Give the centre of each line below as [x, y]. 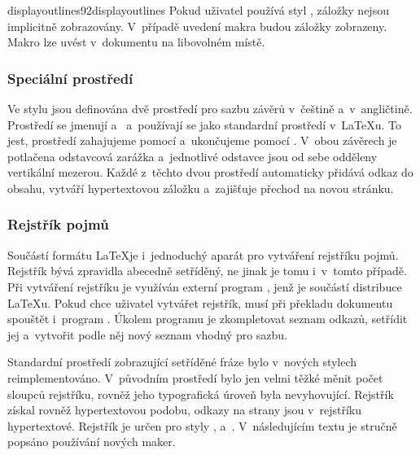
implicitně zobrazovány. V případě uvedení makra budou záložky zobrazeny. [197, 26]
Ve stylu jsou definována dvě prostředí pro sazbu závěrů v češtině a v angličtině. [210, 108]
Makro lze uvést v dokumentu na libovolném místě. [136, 42]
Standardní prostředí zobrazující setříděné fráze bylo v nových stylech [182, 362]
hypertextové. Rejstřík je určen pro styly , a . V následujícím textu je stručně [202, 425]
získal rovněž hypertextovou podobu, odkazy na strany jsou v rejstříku [184, 410]
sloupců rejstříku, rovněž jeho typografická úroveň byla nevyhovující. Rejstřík [201, 394]
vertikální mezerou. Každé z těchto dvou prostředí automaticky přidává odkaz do [210, 172]
